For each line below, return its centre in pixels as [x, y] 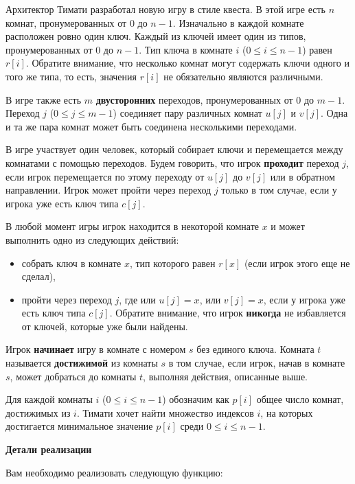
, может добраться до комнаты [73, 376]
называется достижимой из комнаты [82, 363]
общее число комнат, [300, 399]
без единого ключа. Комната [255, 349]
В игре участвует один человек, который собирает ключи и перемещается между [174, 149]
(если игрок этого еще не [297, 263]
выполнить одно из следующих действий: [92, 239]
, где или [137, 299]
